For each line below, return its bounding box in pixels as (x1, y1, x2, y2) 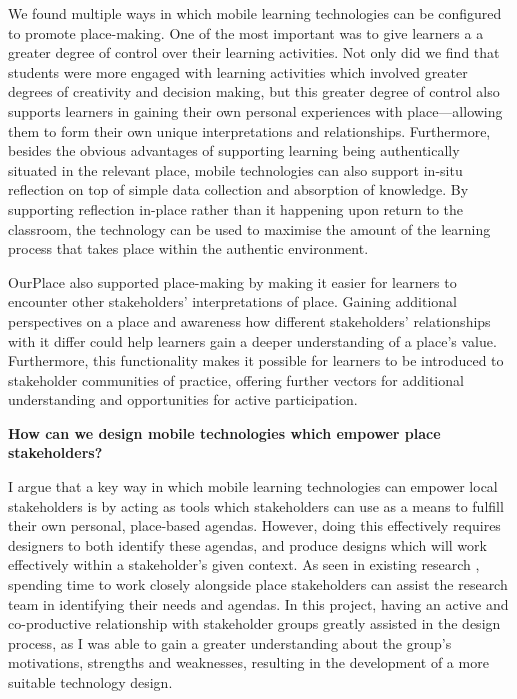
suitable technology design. (8, 672, 173, 692)
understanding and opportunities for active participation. (8, 389, 358, 410)
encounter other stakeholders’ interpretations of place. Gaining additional (8, 291, 457, 312)
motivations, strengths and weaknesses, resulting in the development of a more (8, 652, 489, 673)
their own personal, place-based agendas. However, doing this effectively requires (8, 515, 501, 536)
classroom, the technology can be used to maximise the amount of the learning (8, 218, 491, 239)
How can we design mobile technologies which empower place (8, 422, 441, 443)
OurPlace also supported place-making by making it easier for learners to (8, 271, 457, 292)
